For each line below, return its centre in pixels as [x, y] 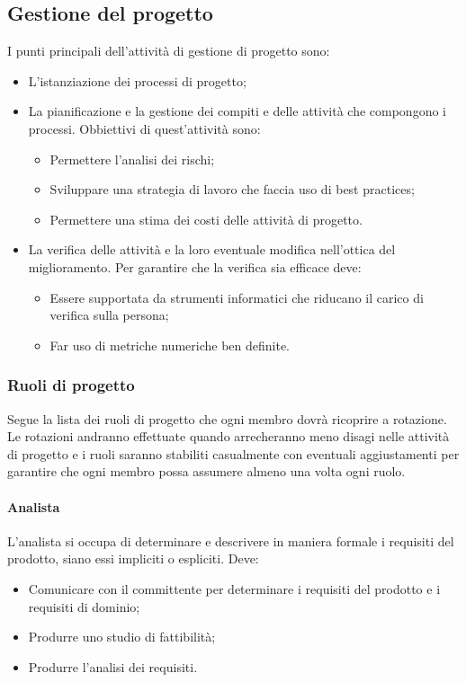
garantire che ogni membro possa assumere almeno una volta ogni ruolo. [206, 471]
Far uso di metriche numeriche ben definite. [170, 345]
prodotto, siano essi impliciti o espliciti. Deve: [133, 558]
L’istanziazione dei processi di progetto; [137, 80]
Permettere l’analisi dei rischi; [132, 159]
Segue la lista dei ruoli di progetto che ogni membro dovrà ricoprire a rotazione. [227, 418]
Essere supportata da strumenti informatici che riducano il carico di [237, 297]
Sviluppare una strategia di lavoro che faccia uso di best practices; [232, 189]
